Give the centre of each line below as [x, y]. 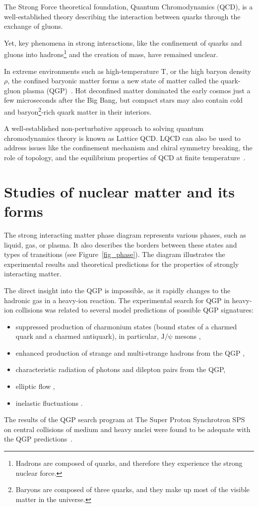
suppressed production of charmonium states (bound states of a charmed [126, 326]
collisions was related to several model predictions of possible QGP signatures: [134, 310]
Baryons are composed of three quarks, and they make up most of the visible [133, 489]
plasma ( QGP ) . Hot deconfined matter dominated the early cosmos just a [137, 90]
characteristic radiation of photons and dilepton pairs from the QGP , [121, 369]
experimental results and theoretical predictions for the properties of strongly [122, 264]
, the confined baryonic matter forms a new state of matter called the [113, 81]
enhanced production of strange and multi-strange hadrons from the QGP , [130, 352]
